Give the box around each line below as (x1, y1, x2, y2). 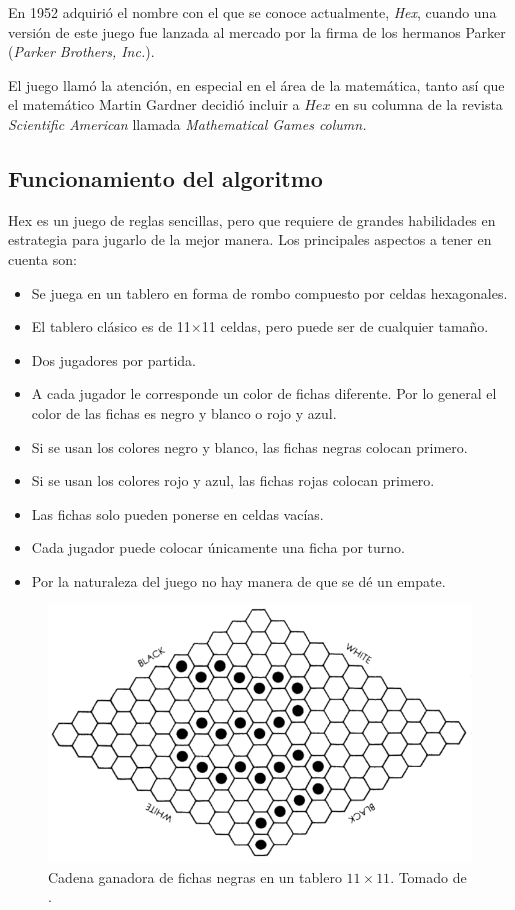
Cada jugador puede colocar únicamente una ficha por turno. (31, 537, 405, 558)
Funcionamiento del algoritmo (8, 162, 323, 193)
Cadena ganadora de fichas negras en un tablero (48, 866, 342, 887)
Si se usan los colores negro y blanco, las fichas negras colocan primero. (31, 436, 468, 457)
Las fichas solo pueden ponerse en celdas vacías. (31, 503, 324, 524)
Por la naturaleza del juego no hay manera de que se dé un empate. (31, 570, 446, 591)
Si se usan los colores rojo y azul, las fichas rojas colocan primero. (31, 470, 435, 491)
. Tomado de (390, 866, 467, 887)
